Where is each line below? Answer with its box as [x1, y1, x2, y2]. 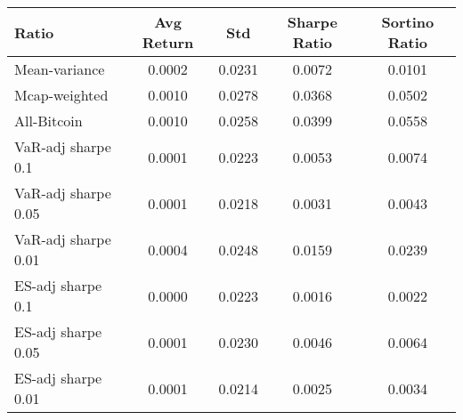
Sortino [381, 12, 435, 32]
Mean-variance [14, 59, 105, 79]
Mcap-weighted [14, 85, 109, 105]
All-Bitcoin [14, 110, 83, 131]
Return [142, 32, 194, 52]
